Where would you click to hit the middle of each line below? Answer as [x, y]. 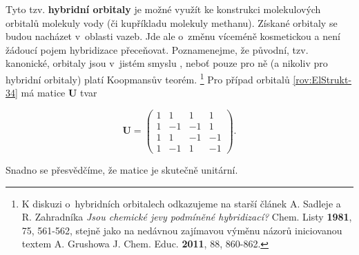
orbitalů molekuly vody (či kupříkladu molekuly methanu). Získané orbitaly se [172, 22]
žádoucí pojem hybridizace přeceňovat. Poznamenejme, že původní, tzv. [157, 49]
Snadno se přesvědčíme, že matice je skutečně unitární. [122, 170]
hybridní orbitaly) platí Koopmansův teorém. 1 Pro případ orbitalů [148, 78]
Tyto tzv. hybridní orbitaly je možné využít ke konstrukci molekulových [163, 9]
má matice [43, 93]
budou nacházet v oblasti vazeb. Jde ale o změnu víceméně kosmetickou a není [173, 36]
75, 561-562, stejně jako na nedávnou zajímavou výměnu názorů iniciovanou [182, 230]
